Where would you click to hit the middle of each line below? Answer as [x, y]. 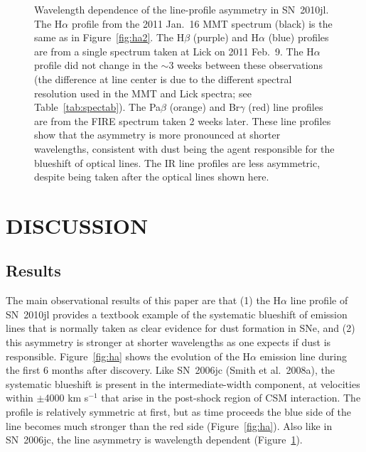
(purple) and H [226, 37]
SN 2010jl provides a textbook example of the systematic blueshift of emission [177, 314]
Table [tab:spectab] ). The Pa [98, 107]
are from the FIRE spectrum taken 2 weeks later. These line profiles [183, 120]
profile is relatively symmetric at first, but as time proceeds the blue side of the [178, 412]
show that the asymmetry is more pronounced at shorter [157, 135]
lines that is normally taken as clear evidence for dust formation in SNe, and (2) [181, 328]
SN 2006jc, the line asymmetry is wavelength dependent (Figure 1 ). [154, 440]
